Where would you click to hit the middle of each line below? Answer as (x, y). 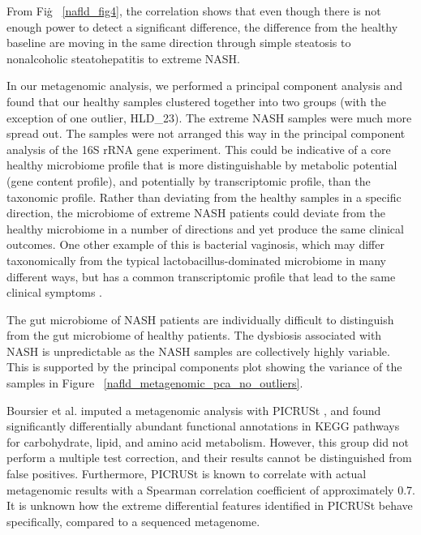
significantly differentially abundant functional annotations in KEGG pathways (203, 426)
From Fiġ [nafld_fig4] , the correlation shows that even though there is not (194, 11)
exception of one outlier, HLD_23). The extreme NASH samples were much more (209, 117)
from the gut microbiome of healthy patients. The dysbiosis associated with (194, 335)
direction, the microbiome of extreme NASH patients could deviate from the (196, 213)
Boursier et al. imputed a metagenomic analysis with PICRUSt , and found (194, 410)
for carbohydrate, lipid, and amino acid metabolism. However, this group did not (208, 441)
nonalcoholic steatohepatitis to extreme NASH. (123, 58)
